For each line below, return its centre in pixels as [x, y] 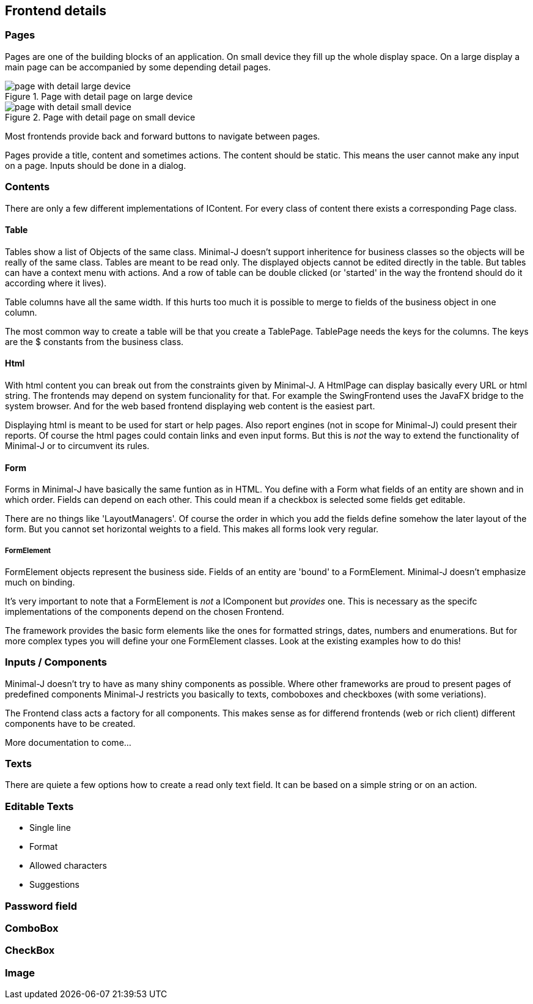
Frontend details [56, 11]
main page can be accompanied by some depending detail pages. [138, 67]
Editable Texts [39, 806]
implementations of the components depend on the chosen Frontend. [145, 611]
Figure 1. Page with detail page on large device [99, 96]
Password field [41, 906]
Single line [50, 828]
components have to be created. [70, 723]
